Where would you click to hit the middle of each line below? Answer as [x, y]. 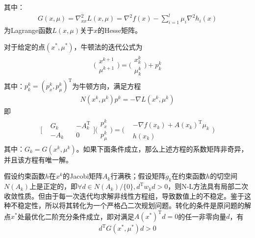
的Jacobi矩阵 [83, 176]
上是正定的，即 [54, 186]
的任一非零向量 [202, 216]
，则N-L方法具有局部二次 [208, 186]
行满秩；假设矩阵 [138, 176]
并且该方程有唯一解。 [38, 159]
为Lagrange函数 [28, 30]
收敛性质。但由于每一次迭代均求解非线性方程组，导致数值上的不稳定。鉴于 [124, 196]
